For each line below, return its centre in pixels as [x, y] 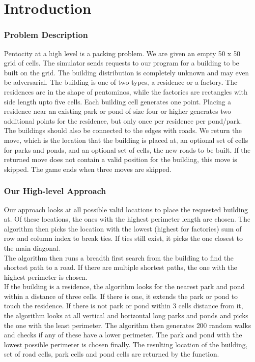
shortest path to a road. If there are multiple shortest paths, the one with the [121, 267]
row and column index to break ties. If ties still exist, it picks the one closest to [123, 238]
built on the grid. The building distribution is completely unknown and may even [127, 72]
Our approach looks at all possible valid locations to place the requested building [126, 209]
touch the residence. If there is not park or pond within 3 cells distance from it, [124, 306]
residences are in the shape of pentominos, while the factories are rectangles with [126, 91]
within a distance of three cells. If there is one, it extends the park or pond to [121, 296]
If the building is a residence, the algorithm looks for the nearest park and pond [125, 286]
